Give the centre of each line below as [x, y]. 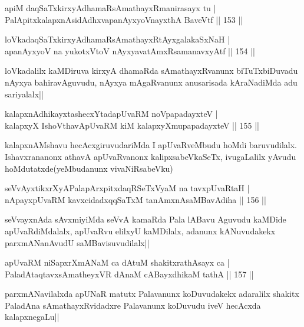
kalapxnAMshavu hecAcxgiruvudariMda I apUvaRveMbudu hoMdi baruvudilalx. [151, 145]
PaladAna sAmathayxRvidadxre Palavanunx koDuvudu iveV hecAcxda [133, 305]
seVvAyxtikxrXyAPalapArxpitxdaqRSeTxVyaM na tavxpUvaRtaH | [127, 188]
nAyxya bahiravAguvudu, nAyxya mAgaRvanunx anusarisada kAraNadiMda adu [151, 82]
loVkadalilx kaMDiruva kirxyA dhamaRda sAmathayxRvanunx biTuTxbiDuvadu [151, 71]
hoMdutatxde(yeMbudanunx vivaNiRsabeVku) [89, 168]
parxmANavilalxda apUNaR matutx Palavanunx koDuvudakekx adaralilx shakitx [152, 294]
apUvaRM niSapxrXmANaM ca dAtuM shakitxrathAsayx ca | [117, 262]
